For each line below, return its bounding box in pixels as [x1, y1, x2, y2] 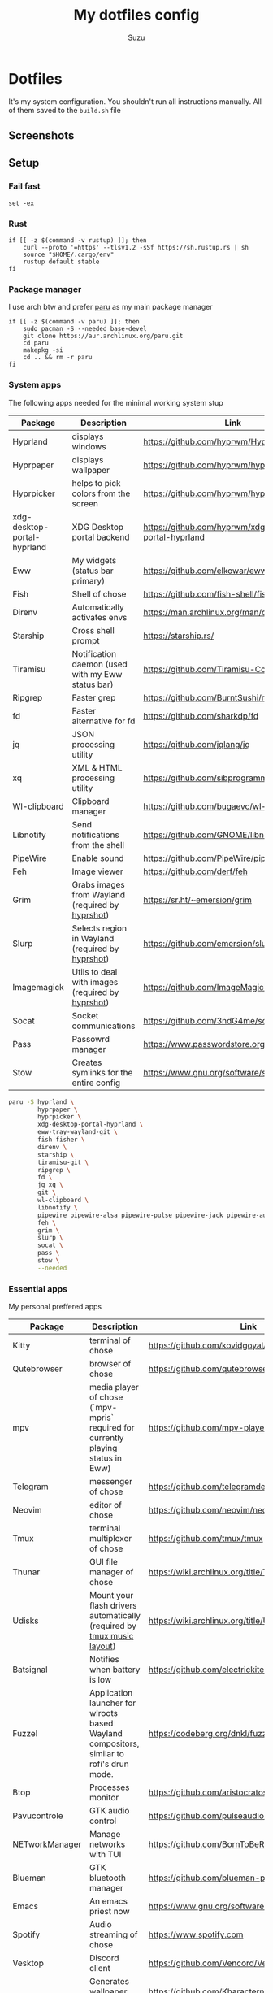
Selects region [71, 923, 128, 934]
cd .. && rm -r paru [23, 354, 93, 362]
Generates [89, 1976, 130, 1987]
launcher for [89, 1697, 136, 1709]
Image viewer [71, 866, 123, 877]
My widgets [71, 554, 117, 566]
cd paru [23, 339, 49, 347]
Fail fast [8, 180, 41, 192]
